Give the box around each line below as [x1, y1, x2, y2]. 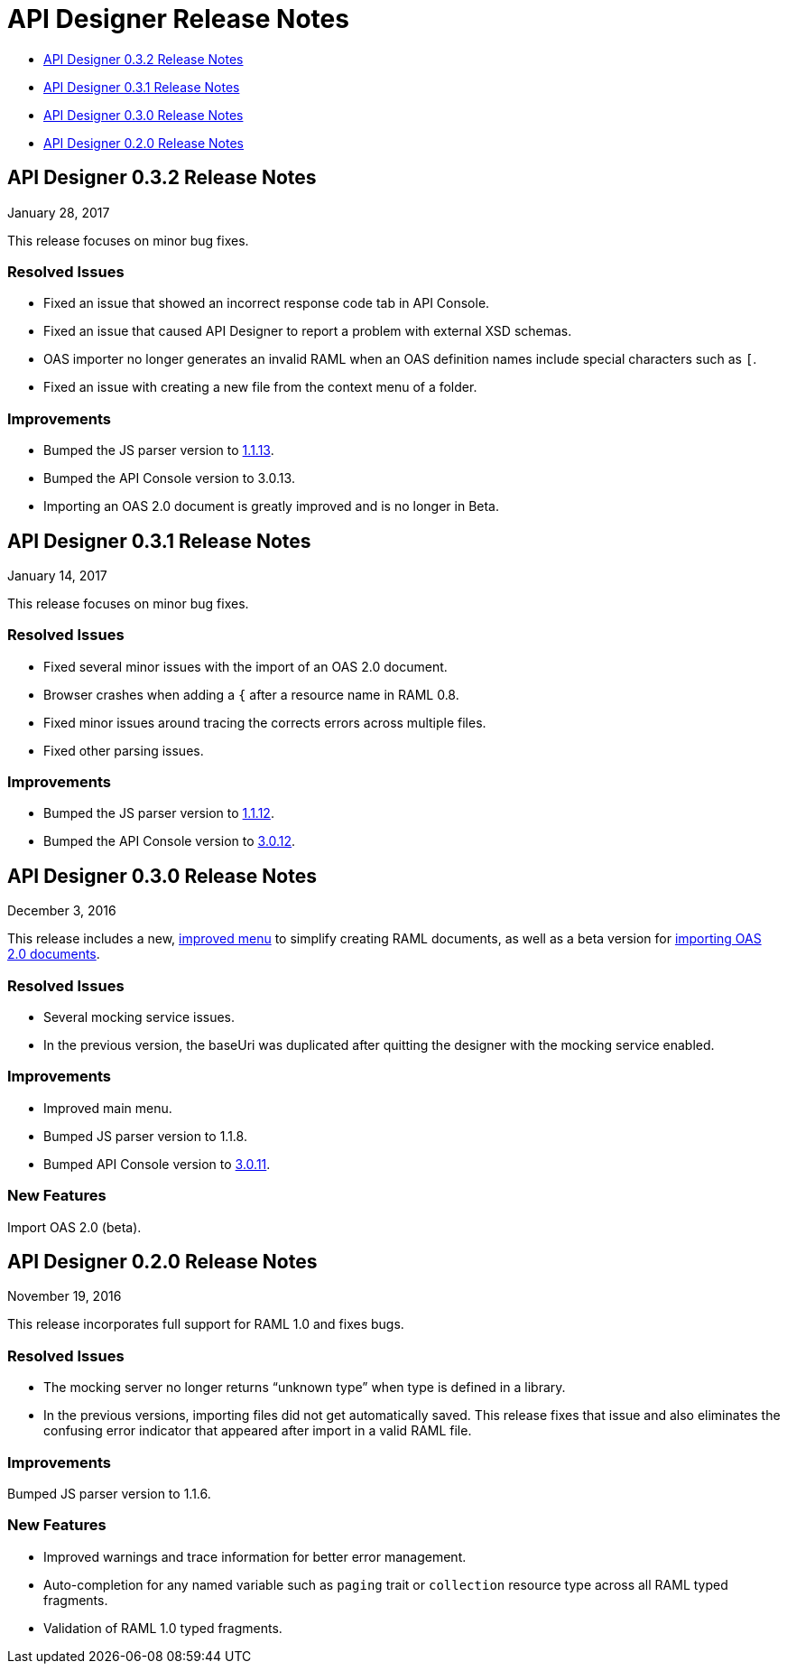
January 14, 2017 [7, 567, 107, 583]
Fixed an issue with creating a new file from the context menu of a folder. [43, 379, 477, 395]
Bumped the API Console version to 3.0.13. [43, 470, 295, 487]
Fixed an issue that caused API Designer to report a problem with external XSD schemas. [43, 323, 572, 339]
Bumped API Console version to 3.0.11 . [43, 1156, 271, 1172]
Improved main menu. [43, 1100, 172, 1116]
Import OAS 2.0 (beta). [7, 1219, 142, 1235]
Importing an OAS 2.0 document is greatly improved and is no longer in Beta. [43, 498, 500, 515]
